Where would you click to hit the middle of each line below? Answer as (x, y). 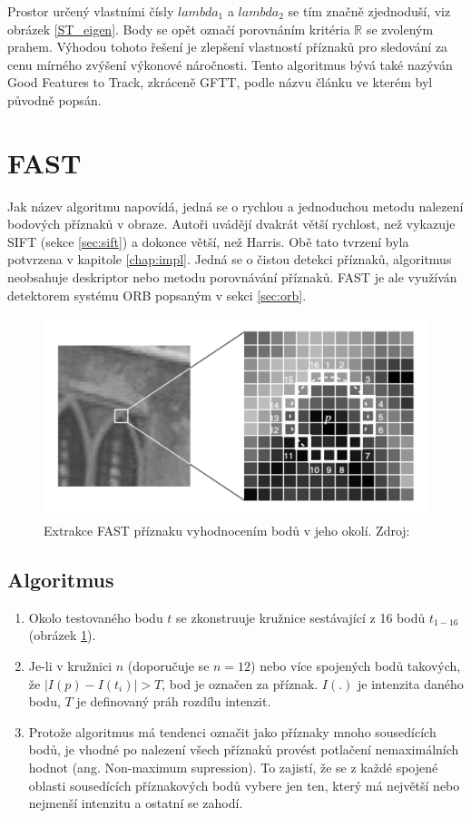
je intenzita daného (411, 683)
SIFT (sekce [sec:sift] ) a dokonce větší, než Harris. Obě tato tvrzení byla (208, 241)
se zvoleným (400, 29)
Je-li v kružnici (70, 665)
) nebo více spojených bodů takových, (356, 665)
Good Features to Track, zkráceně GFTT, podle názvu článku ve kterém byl (220, 82)
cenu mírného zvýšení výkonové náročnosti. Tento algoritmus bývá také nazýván (230, 64)
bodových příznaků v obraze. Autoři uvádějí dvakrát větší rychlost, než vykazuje (231, 224)
